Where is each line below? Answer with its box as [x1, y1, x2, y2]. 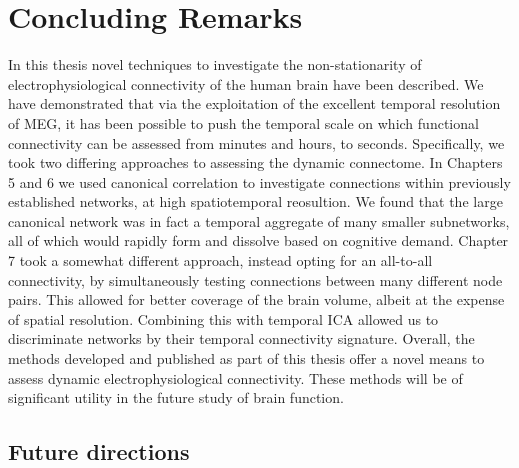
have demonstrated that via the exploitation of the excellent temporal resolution [8, 93, 501, 114]
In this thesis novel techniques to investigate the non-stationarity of [8, 54, 422, 75]
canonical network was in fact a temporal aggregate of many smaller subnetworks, [8, 210, 510, 231]
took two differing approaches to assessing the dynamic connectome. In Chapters [8, 152, 503, 173]
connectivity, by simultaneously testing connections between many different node [8, 269, 503, 290]
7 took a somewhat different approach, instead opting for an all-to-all [8, 250, 433, 271]
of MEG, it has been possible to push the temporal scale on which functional [8, 112, 479, 133]
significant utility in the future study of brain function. [8, 387, 344, 408]
